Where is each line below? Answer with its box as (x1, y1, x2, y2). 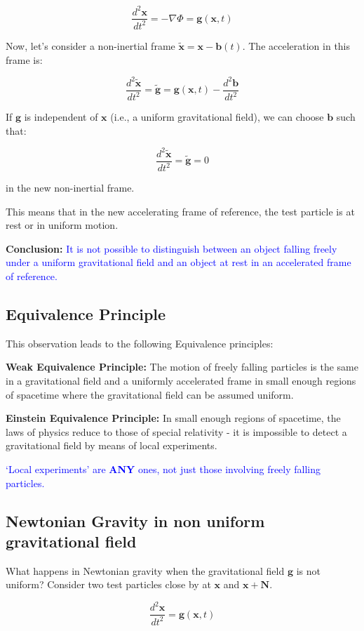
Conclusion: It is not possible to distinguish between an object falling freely (6, 241, 337, 255)
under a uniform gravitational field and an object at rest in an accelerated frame (6, 255, 351, 270)
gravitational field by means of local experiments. (6, 438, 217, 453)
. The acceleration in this (242, 38, 351, 53)
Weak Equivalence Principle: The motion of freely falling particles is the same (6, 359, 358, 374)
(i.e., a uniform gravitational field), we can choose (110, 109, 324, 124)
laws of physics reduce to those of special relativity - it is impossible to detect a (6, 424, 347, 439)
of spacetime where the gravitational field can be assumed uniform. (6, 387, 294, 401)
